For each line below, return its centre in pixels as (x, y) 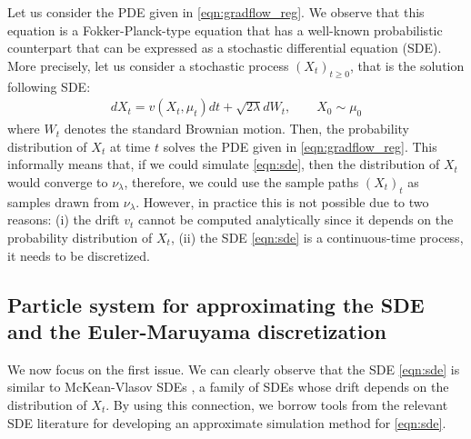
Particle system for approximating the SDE (216, 304)
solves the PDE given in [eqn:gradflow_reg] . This (300, 146)
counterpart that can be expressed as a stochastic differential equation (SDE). (225, 48)
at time (130, 146)
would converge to (58, 181)
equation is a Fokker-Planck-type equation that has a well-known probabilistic (225, 30)
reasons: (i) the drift (64, 219)
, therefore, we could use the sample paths (241, 181)
